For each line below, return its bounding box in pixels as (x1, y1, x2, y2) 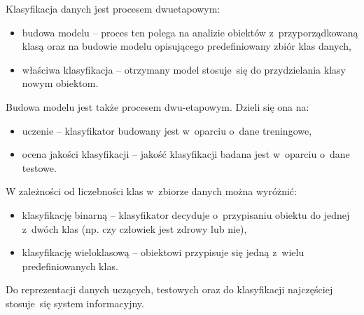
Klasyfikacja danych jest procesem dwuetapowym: (6, 1, 220, 15)
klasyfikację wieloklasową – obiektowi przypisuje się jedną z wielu (22, 245, 304, 260)
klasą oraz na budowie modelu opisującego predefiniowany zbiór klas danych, (22, 39, 351, 53)
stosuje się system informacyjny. (6, 295, 144, 310)
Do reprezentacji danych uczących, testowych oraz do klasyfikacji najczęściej (6, 282, 333, 297)
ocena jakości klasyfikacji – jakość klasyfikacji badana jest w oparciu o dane (22, 147, 350, 161)
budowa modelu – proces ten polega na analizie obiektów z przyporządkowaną (22, 25, 358, 39)
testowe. (22, 160, 57, 175)
